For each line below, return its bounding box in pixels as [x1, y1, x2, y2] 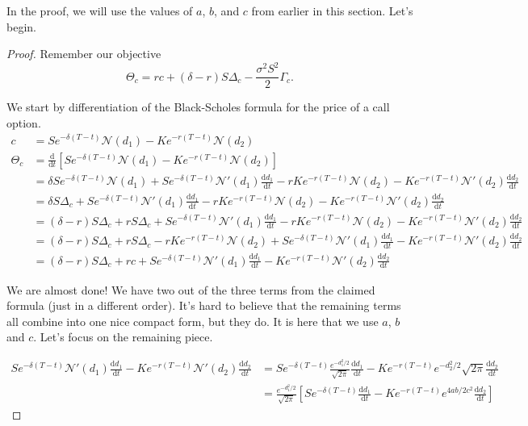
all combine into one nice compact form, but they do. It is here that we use [6, 312, 379, 329]
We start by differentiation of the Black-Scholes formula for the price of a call [6, 98, 390, 115]
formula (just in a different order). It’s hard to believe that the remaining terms [6, 297, 401, 314]
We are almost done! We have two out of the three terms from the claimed [6, 281, 375, 298]
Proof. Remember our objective [6, 45, 161, 62]
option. [6, 114, 41, 131]
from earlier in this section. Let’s [251, 2, 413, 19]
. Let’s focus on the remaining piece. [33, 328, 213, 345]
